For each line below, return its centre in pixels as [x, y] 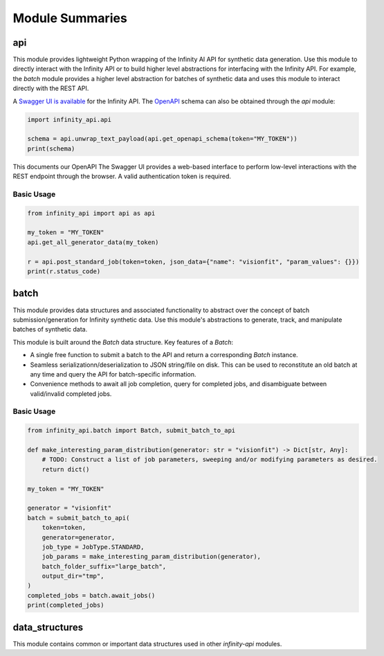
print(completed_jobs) [66, 605]
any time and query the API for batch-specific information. [113, 374]
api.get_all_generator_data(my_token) [93, 242]
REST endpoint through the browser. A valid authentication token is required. [122, 176]
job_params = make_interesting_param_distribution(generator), [152, 557]
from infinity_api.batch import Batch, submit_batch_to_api [131, 431]
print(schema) [51, 148]
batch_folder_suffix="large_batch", [104, 566]
